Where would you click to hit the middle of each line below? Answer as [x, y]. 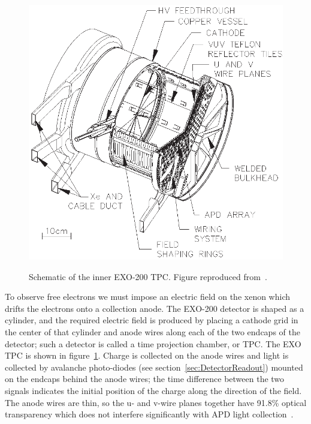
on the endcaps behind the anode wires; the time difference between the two [145, 379]
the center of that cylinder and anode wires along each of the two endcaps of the [153, 332]
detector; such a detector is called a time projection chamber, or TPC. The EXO [153, 343]
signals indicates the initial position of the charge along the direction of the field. [153, 391]
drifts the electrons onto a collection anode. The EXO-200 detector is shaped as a [155, 308]
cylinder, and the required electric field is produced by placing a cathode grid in [152, 320]
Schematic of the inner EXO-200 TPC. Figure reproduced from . [148, 276]
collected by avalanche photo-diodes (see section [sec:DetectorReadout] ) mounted [154, 367]
